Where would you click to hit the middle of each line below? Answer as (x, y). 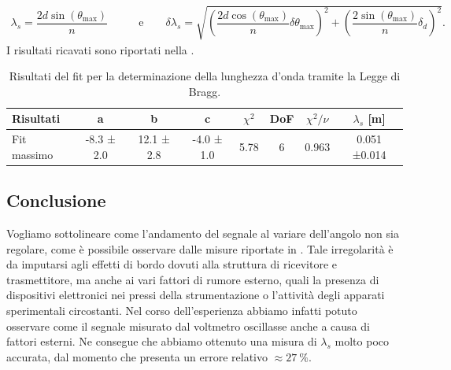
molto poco (362, 341)
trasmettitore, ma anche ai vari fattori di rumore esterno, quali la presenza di (193, 279)
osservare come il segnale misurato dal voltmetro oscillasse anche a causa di (188, 326)
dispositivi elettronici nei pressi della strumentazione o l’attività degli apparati (196, 295)
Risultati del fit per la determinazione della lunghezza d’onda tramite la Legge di (205, 76)
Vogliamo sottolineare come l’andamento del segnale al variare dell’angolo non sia (203, 233)
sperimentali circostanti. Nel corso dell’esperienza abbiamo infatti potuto (182, 311)
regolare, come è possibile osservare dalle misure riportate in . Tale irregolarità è (200, 248)
